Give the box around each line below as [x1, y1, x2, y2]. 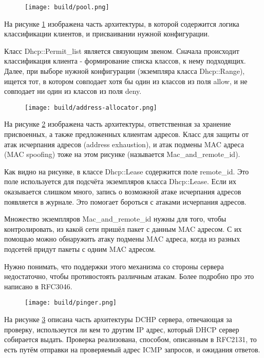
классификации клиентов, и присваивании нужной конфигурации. [4, 28, 210, 39]
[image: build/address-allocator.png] [25, 104, 157, 111]
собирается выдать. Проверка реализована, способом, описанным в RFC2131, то [4, 334, 257, 345]
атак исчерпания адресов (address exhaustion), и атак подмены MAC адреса [4, 138, 244, 149]
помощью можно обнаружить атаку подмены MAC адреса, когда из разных [4, 233, 240, 244]
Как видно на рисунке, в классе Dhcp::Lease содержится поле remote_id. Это [4, 166, 249, 176]
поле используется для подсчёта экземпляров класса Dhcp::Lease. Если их [4, 176, 237, 187]
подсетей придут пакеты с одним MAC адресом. [4, 244, 156, 254]
